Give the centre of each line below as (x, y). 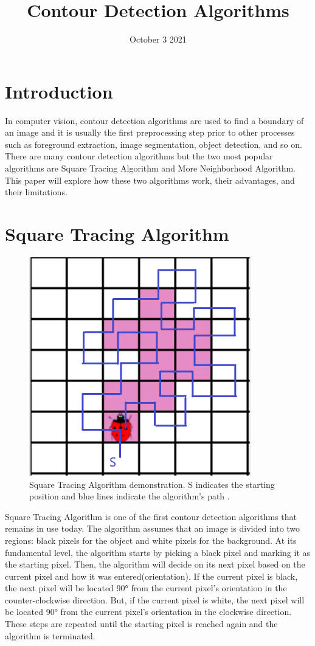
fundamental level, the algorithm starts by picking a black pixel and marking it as (158, 552)
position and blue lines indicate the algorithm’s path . (130, 496)
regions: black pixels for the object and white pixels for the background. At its (151, 540)
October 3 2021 (158, 39)
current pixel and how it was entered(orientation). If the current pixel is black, (151, 576)
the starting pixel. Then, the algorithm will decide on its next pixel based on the (155, 564)
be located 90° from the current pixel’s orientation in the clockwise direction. (148, 612)
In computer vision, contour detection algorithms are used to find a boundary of (154, 120)
